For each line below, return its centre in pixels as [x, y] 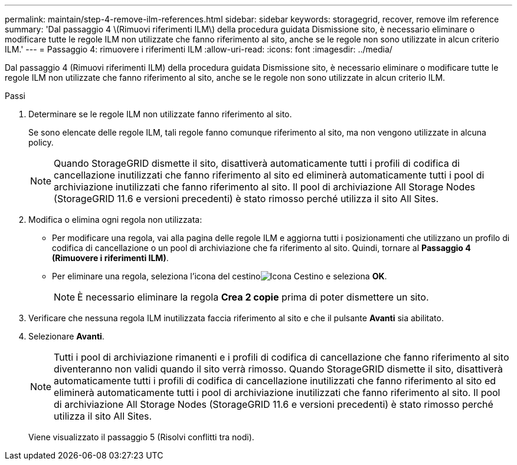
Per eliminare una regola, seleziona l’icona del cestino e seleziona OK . [220, 276]
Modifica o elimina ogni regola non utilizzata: [115, 220]
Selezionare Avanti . [66, 336]
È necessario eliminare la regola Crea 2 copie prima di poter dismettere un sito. [253, 297]
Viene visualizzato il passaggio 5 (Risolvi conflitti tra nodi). [141, 437]
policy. [41, 142]
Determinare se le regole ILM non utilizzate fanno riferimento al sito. [160, 114]
